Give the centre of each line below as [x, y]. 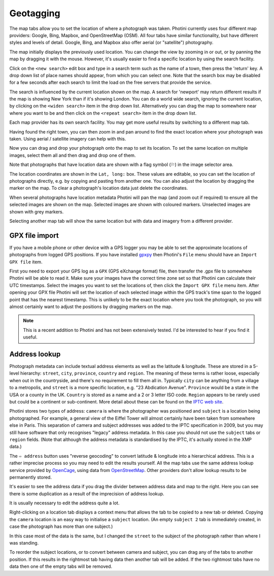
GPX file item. [26, 262]
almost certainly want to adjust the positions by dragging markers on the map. [91, 307]
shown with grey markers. [37, 212]
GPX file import [34, 235]
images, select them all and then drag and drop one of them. [73, 155]
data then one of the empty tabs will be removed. [61, 566]
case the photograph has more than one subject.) [61, 527]
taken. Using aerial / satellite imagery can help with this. [68, 139]
